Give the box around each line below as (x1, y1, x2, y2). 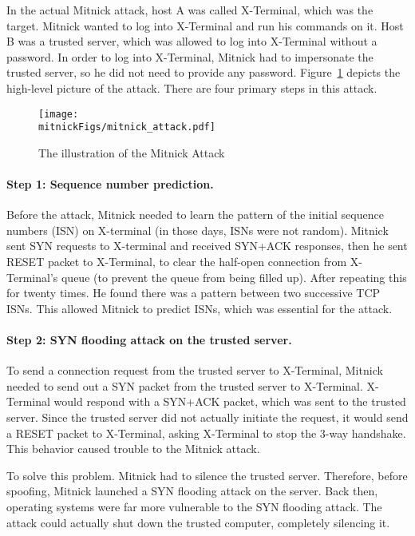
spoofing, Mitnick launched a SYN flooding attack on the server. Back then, (6, 482, 378, 499)
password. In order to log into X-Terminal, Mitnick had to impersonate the (6, 48, 373, 65)
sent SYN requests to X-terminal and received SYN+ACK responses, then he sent (6, 237, 408, 254)
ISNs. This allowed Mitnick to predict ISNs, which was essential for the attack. (6, 300, 393, 316)
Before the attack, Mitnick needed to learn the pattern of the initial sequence (6, 206, 384, 223)
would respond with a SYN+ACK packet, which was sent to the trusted (53, 393, 406, 410)
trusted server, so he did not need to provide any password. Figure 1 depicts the (6, 64, 401, 81)
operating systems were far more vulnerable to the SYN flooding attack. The (6, 498, 382, 514)
